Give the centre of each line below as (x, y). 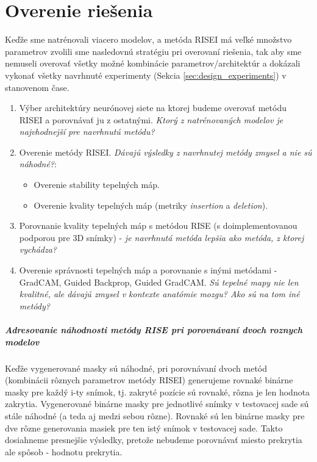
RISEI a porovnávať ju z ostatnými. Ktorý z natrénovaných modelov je (151, 119)
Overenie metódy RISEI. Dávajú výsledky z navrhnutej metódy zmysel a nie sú (166, 152)
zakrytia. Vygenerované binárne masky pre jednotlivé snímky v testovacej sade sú (157, 404)
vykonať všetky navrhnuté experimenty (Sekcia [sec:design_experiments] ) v (146, 75)
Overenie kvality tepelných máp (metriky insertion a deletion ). (151, 205)
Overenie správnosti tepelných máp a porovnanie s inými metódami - (148, 270)
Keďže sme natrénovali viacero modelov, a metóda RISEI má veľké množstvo (148, 39)
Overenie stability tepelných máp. (97, 185)
